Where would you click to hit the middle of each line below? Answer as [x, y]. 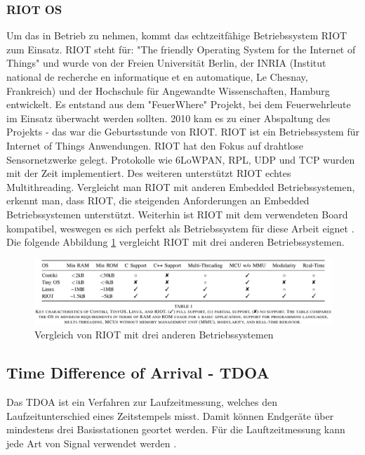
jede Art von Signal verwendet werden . [92, 443]
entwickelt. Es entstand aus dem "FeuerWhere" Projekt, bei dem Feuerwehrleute [179, 104]
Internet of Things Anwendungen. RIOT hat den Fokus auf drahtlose [155, 145]
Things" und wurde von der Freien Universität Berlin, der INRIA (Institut [166, 63]
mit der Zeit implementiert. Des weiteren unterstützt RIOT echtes [149, 173]
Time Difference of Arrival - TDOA [138, 372]
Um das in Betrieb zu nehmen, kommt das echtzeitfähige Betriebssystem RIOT [177, 35]
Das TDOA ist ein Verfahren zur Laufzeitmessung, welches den [142, 402]
